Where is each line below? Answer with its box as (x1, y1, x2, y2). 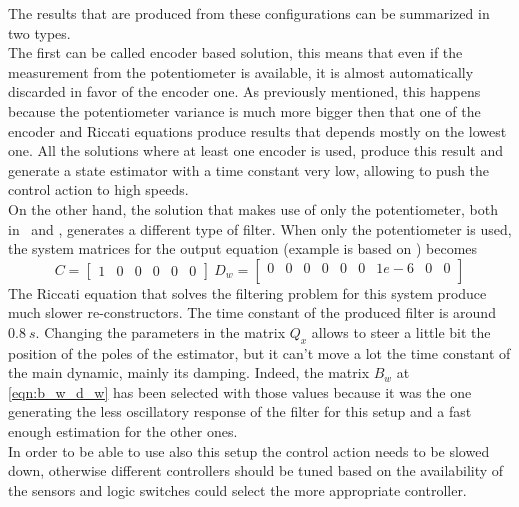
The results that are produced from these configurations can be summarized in (8, 3, 490, 23)
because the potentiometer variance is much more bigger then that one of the (8, 100, 481, 121)
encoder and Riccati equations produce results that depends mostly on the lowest (8, 120, 507, 141)
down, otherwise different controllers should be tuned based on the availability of (8, 460, 504, 481)
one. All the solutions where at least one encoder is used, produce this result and (8, 140, 503, 161)
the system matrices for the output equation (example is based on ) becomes (8, 238, 478, 259)
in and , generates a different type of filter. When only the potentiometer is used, (8, 218, 512, 239)
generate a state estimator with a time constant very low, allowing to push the (8, 159, 490, 180)
